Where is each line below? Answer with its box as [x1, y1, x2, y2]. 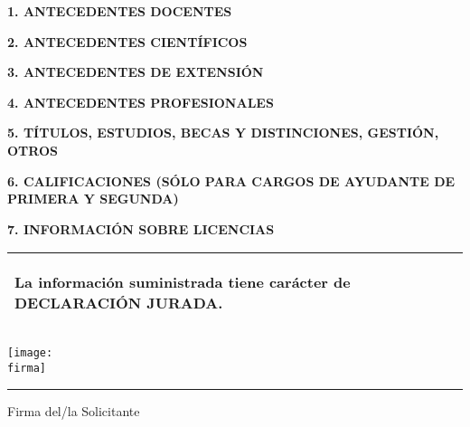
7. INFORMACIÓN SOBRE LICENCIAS [7, 219, 275, 238]
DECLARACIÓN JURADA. [14, 292, 223, 314]
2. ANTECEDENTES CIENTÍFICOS [7, 32, 248, 51]
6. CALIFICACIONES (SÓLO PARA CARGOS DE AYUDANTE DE [7, 171, 456, 190]
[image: [7, 346, 53, 360]
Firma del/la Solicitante [7, 401, 140, 420]
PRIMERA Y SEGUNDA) [7, 189, 179, 208]
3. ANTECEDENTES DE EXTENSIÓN [7, 62, 264, 81]
